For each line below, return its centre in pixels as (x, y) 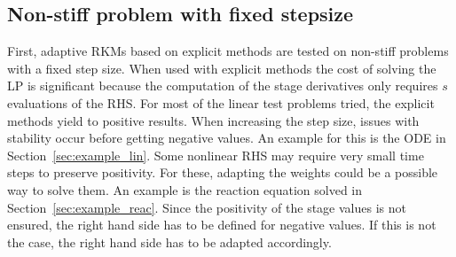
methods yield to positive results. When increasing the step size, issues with (213, 120)
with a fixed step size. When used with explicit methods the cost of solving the (222, 68)
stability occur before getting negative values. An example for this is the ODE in (227, 138)
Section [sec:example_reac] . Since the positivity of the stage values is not (207, 207)
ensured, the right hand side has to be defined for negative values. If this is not (222, 225)
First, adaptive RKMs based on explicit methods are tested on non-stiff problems (228, 51)
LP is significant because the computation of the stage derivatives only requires (223, 86)
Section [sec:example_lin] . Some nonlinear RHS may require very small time (216, 155)
